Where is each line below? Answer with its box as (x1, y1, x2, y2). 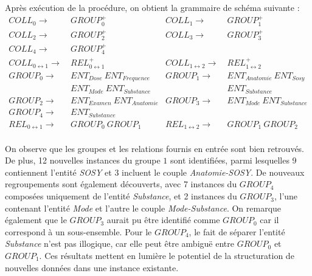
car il (260, 213, 279, 226)
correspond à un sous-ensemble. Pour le (5, 225, 152, 238)
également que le (5, 213, 67, 226)
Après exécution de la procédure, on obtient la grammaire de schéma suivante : (5, 1, 300, 13)
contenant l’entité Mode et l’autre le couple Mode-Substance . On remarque (5, 201, 282, 214)
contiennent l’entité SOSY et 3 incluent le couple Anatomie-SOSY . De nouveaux (5, 165, 305, 178)
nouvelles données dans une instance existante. (5, 261, 179, 274)
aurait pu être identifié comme (106, 213, 220, 226)
